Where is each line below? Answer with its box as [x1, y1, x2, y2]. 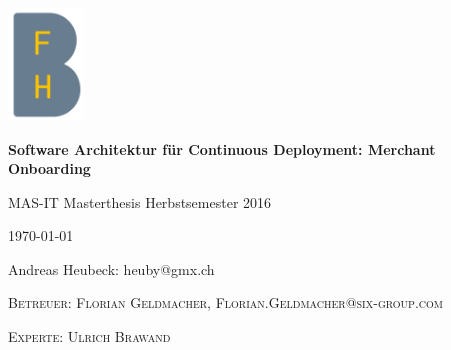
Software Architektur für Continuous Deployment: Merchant [8, 138, 436, 159]
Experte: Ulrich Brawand [8, 326, 171, 347]
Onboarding [8, 158, 91, 179]
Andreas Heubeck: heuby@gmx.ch [8, 258, 215, 279]
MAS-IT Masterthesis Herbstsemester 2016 [8, 191, 272, 212]
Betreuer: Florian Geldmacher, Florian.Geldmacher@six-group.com [8, 292, 443, 313]
